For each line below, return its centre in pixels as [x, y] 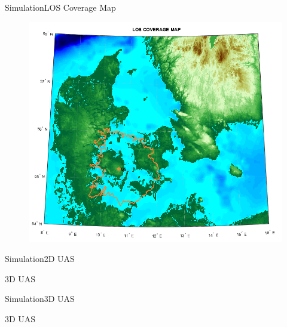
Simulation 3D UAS [40, 299]
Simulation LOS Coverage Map [60, 7]
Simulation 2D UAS [40, 259]
